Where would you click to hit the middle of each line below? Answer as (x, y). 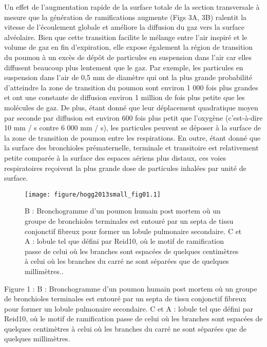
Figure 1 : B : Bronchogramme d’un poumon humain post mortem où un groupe (131, 288)
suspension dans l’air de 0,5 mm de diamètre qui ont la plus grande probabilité (128, 77)
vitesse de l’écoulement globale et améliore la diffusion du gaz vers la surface (124, 27)
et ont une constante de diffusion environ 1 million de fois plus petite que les (125, 97)
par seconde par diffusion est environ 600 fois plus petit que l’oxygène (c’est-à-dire (133, 117)
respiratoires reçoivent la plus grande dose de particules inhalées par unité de (125, 168)
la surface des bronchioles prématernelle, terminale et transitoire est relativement (131, 148)
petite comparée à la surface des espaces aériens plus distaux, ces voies (115, 157)
